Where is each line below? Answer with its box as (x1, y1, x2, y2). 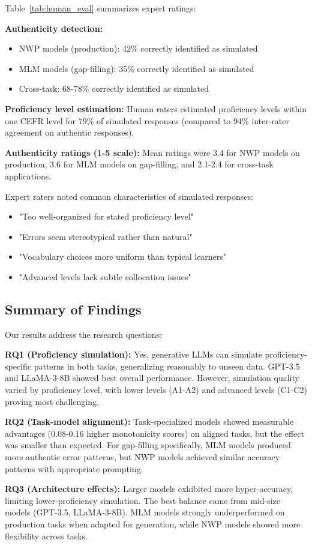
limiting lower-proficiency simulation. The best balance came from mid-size (5, 494, 281, 506)
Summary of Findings (5, 299, 142, 318)
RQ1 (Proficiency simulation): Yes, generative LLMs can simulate (5, 348, 262, 361)
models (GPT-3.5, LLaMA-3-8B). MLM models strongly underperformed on (5, 506, 285, 518)
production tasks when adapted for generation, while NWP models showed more (5, 518, 301, 530)
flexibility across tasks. (5, 529, 88, 542)
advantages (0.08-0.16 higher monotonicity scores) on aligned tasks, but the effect (5, 427, 304, 439)
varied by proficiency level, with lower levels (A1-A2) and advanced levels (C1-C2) (5, 383, 307, 396)
